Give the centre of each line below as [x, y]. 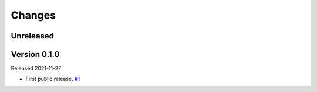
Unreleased [33, 36]
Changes [33, 15]
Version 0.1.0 [35, 54]
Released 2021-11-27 [36, 68]
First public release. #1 [53, 79]
